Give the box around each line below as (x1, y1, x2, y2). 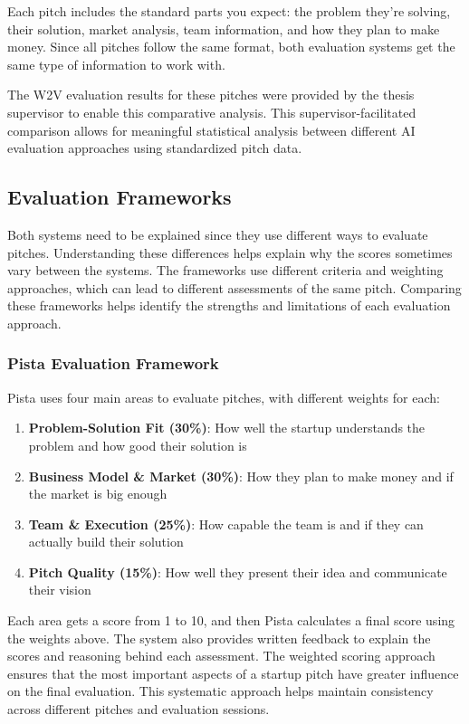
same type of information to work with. (7, 54, 225, 73)
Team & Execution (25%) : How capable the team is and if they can (28, 514, 424, 533)
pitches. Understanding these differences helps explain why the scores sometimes (7, 243, 453, 262)
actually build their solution (28, 532, 184, 551)
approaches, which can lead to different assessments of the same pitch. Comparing (7, 278, 462, 297)
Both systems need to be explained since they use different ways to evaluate (7, 224, 428, 243)
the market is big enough (28, 484, 167, 503)
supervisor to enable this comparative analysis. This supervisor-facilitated (7, 102, 416, 121)
